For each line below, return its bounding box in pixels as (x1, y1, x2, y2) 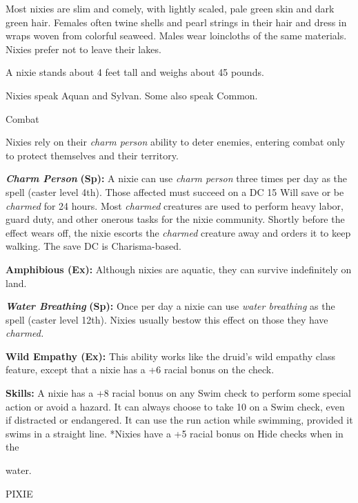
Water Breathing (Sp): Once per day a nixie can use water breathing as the (6, 299, 335, 313)
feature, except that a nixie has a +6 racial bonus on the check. (6, 362, 275, 377)
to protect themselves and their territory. (6, 148, 179, 162)
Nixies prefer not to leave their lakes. (6, 41, 161, 56)
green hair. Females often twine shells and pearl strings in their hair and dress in (6, 14, 347, 29)
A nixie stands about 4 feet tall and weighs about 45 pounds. (6, 65, 264, 79)
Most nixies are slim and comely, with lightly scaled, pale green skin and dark (6, 1, 335, 15)
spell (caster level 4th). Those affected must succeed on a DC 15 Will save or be (6, 184, 344, 199)
